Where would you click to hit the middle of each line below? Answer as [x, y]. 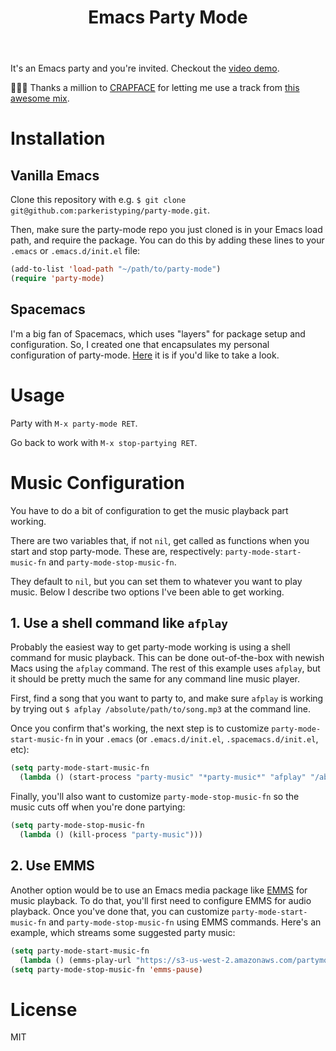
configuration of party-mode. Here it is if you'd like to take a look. [145, 355]
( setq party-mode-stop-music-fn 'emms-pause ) [106, 969]
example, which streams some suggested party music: [123, 932]
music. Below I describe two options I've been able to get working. [147, 592]
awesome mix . [40, 98]
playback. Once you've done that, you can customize [120, 911]
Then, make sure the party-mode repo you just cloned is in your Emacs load [166, 230]
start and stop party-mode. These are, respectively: [116, 551]
